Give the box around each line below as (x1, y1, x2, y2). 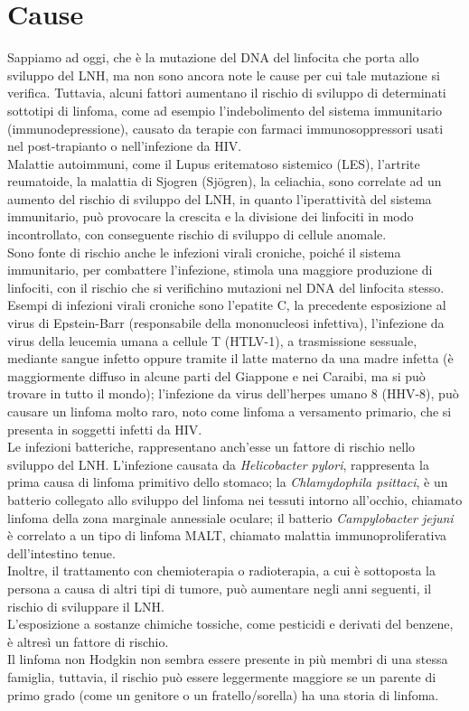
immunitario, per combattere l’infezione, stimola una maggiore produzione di (7, 260, 433, 279)
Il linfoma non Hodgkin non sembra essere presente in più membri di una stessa (7, 650, 448, 669)
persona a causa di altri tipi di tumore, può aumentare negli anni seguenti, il (7, 578, 432, 597)
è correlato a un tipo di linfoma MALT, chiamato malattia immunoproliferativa (7, 526, 447, 545)
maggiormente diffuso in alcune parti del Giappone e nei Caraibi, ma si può (7, 366, 426, 385)
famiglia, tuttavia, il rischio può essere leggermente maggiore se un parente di (7, 667, 436, 686)
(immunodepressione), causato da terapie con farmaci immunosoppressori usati (7, 118, 444, 137)
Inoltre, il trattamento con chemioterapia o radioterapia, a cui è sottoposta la (7, 561, 436, 580)
